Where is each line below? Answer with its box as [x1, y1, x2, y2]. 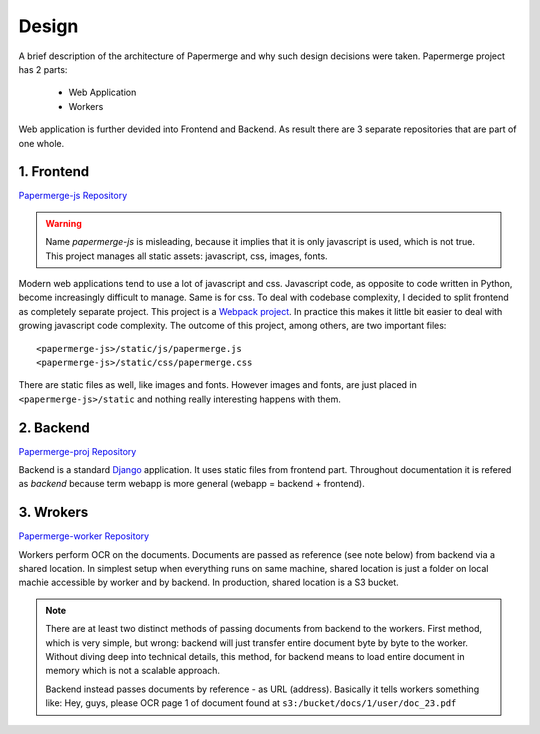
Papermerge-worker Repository [18, 530, 150, 542]
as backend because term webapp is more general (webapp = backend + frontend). [18, 478, 365, 490]
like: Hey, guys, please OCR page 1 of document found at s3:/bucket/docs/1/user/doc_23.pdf [45, 697, 457, 709]
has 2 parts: [18, 63, 68, 75]
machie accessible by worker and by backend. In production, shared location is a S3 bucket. [18, 576, 399, 589]
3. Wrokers [18, 504, 89, 521]
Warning [45, 217, 82, 229]
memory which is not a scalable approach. [45, 665, 220, 677]
